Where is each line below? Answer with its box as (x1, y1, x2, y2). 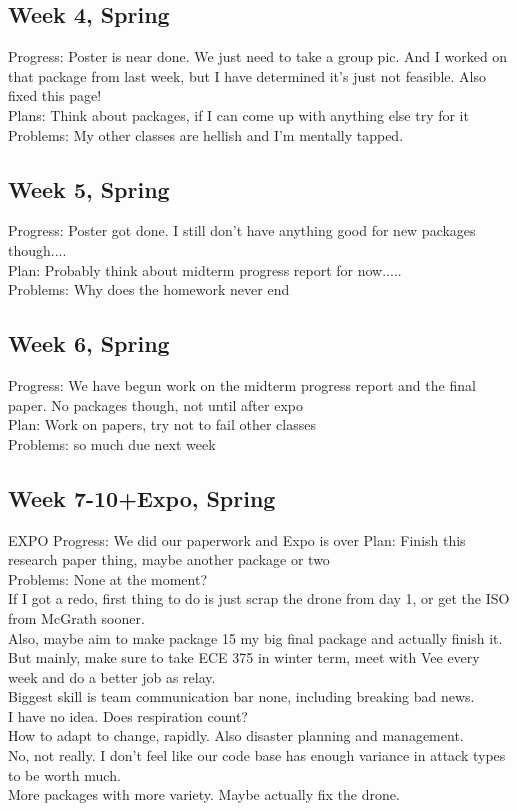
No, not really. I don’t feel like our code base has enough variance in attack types (8, 745, 506, 766)
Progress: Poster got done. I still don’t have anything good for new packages (8, 220, 476, 241)
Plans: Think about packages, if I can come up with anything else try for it (8, 104, 469, 125)
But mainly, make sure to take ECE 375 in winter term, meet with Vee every (8, 647, 480, 668)
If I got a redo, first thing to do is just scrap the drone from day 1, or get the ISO (8, 588, 510, 609)
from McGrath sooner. (8, 607, 145, 628)
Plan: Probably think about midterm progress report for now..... (8, 259, 402, 280)
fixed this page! (8, 85, 102, 106)
